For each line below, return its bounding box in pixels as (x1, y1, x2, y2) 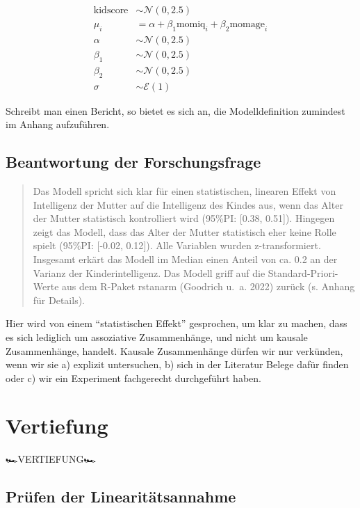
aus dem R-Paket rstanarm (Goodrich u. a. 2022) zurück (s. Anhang (62, 279, 355, 294)
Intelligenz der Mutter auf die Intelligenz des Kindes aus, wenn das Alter (33, 197, 343, 212)
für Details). (33, 292, 85, 307)
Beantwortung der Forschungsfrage (6, 151, 261, 173)
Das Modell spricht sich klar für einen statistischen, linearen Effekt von (33, 183, 336, 198)
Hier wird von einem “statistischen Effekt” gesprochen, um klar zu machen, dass (6, 316, 347, 331)
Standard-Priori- (268, 265, 338, 280)
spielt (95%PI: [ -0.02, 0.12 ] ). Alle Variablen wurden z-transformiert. (33, 238, 321, 253)
